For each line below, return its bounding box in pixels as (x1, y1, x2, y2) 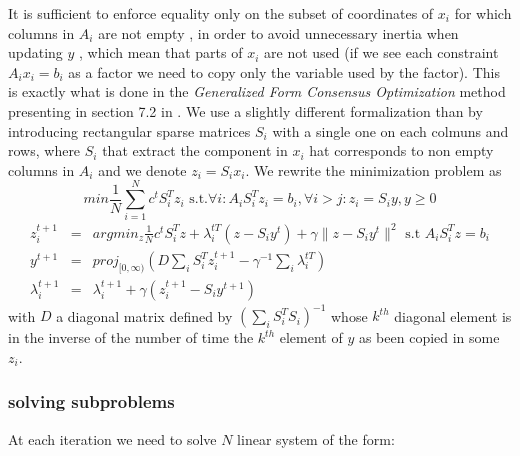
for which (454, 3, 512, 23)
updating (8, 42, 63, 63)
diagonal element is (394, 305, 512, 326)
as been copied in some (358, 327, 500, 348)
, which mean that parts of (79, 42, 243, 63)
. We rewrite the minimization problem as (245, 159, 502, 180)
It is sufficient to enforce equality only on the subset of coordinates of (8, 3, 434, 23)
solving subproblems (8, 389, 175, 414)
